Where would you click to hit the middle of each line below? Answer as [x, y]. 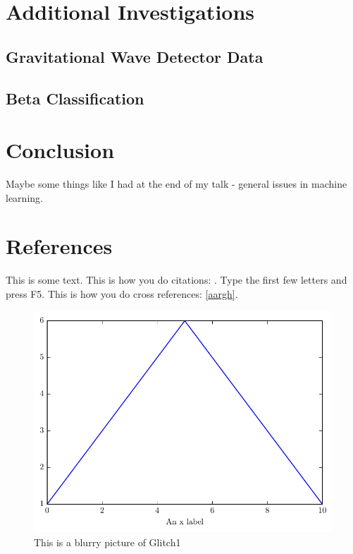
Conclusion [60, 150]
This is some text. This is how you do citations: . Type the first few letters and [176, 280]
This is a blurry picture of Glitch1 [107, 542]
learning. [24, 197]
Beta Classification [75, 98]
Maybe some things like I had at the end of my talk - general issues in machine [176, 184]
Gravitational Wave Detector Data [135, 56]
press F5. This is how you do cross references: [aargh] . [122, 293]
